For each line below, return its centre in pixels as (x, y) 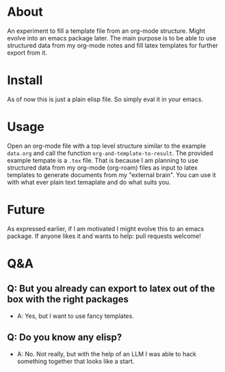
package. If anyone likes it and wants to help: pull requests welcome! (104, 236)
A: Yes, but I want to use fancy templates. (76, 316)
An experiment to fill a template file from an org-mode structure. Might (106, 31)
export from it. (27, 53)
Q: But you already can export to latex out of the (111, 289)
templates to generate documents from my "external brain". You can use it (111, 174)
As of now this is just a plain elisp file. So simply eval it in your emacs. (105, 99)
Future (26, 210)
